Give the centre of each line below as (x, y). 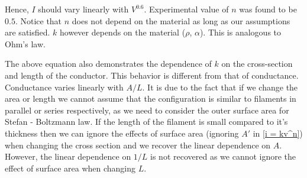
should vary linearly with (83, 9)
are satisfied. (28, 32)
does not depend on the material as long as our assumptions (181, 20)
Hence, (17, 9)
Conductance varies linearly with (64, 87)
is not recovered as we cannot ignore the (223, 156)
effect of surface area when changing (70, 168)
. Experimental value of (186, 9)
